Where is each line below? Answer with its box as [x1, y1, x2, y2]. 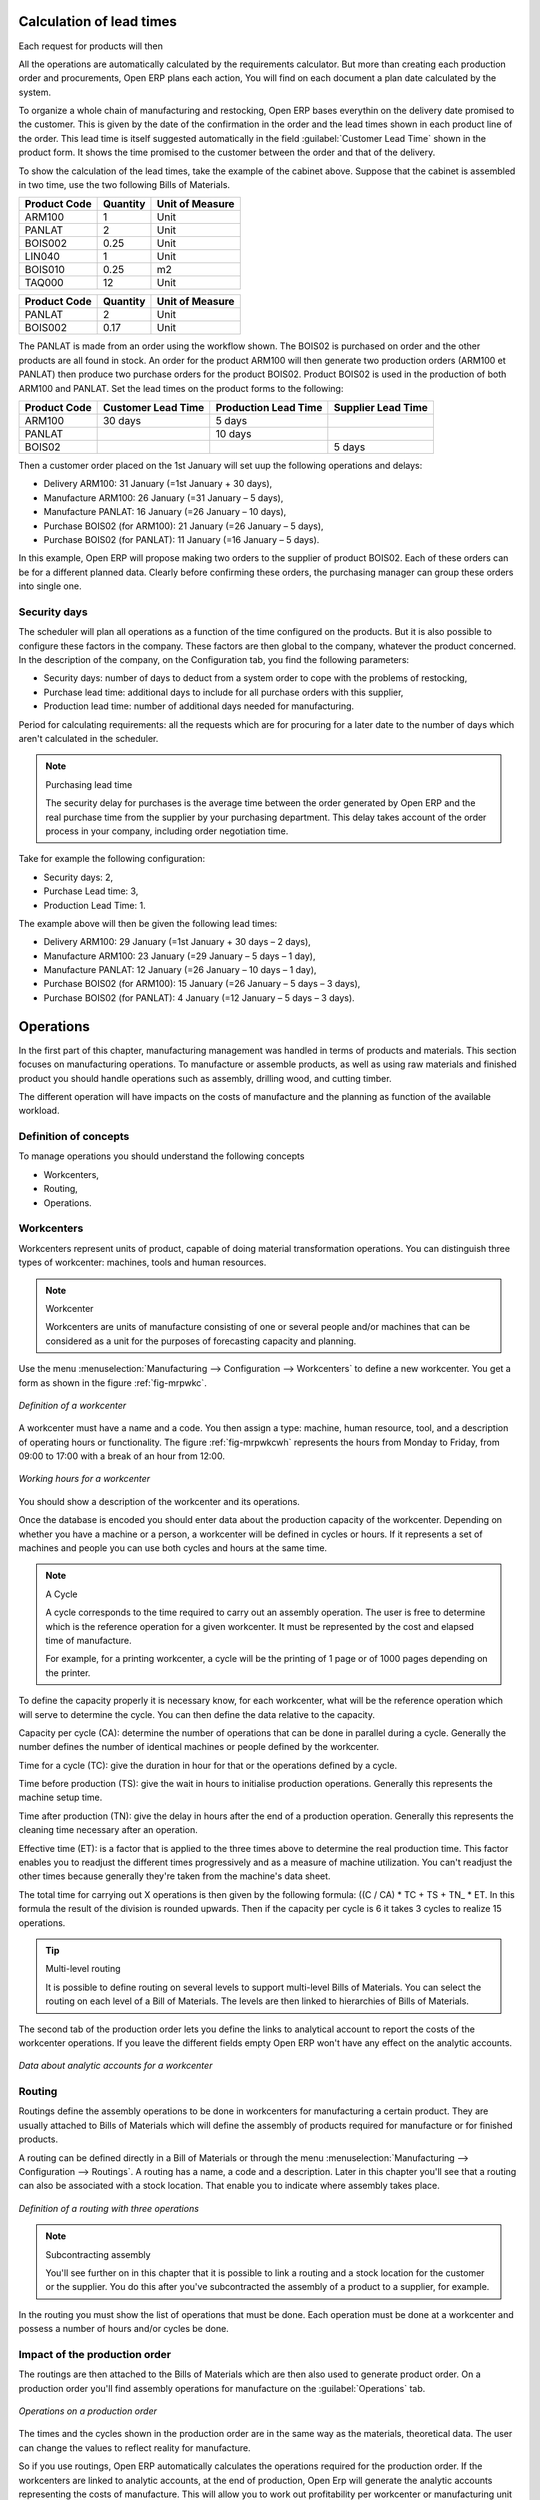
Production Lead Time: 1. [43, 899, 146, 911]
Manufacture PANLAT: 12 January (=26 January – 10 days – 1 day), [43, 964, 317, 976]
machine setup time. [18, 1791, 103, 1804]
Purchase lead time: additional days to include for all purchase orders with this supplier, [43, 686, 404, 698]
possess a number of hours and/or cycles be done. [18, 2323, 229, 2335]
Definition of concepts [18, 1130, 130, 1144]
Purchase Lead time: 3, [43, 885, 139, 897]
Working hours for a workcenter [18, 1473, 151, 1485]
